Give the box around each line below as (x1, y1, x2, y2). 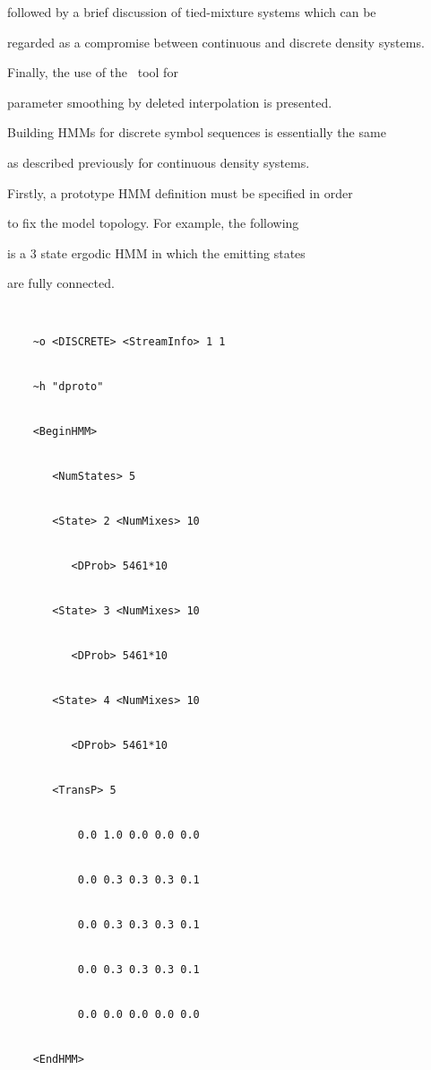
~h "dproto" (32, 380, 104, 394)
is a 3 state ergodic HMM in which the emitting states (7, 243, 306, 262)
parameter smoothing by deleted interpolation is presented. (7, 92, 332, 111)
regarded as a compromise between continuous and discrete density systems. (7, 32, 425, 51)
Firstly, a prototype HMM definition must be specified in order (7, 183, 353, 202)
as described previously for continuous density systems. (7, 152, 310, 171)
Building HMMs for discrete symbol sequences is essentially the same (7, 123, 386, 142)
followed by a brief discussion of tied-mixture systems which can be (7, 3, 376, 21)
